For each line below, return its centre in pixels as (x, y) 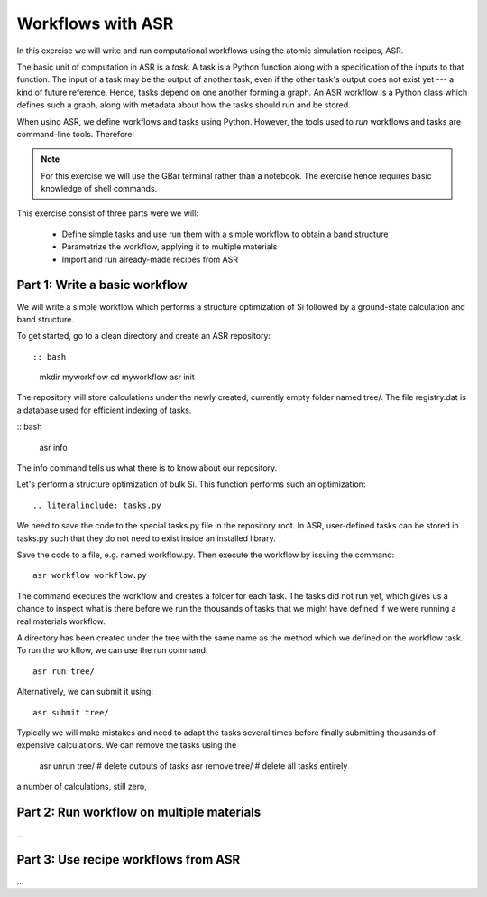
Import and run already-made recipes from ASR (150, 259)
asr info (53, 447)
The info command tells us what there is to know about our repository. (147, 468)
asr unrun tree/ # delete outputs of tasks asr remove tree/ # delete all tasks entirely (193, 766)
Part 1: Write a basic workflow (102, 285)
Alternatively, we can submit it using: (85, 692)
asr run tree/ (64, 671)
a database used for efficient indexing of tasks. (104, 410)
